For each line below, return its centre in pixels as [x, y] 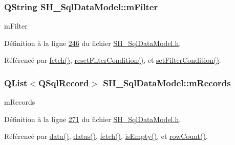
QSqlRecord [64, 82]
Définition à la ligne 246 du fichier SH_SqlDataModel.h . [93, 43]
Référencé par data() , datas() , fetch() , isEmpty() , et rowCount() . [106, 136]
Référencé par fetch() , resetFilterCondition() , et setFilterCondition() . [113, 60]
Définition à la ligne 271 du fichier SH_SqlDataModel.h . [93, 119]
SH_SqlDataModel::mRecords [167, 82]
